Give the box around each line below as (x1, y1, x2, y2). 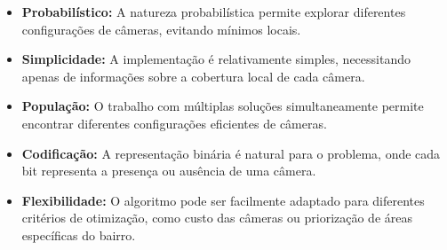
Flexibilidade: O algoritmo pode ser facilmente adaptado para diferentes (21, 191, 425, 209)
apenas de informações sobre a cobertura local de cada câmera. (21, 66, 365, 85)
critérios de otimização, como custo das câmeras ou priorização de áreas (21, 208, 413, 227)
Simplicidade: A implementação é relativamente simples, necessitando (21, 50, 411, 68)
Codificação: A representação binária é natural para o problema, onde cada (21, 144, 441, 162)
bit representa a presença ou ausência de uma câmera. (21, 161, 316, 180)
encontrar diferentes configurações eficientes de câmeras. (21, 113, 327, 132)
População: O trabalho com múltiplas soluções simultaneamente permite (21, 97, 424, 115)
